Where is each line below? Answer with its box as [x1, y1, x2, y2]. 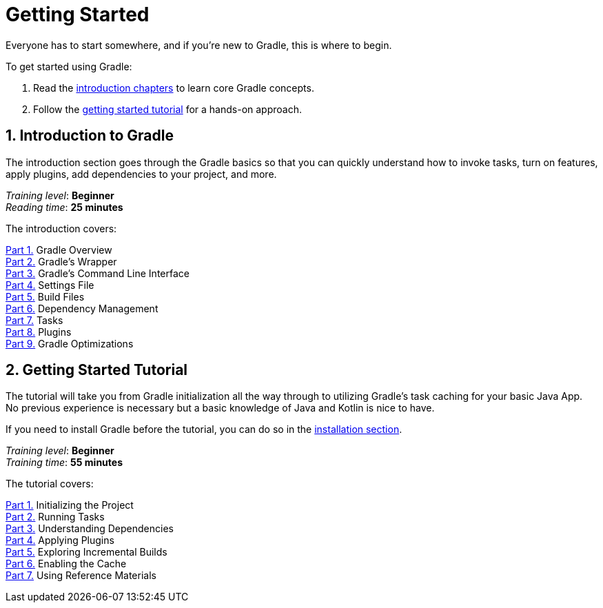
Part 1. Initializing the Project [6, 499, 134, 511]
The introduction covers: [6, 222, 117, 234]
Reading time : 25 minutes [6, 201, 123, 213]
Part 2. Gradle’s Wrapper [6, 255, 117, 267]
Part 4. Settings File [6, 278, 94, 291]
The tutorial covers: [6, 478, 94, 490]
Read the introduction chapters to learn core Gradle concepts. [33, 81, 314, 94]
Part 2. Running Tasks [6, 511, 105, 523]
